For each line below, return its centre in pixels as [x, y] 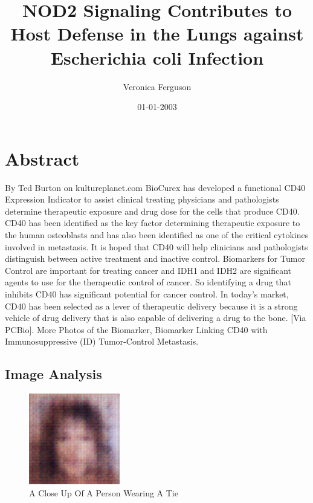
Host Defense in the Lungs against [157, 34]
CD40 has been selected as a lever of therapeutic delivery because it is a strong [151, 306]
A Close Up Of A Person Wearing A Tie [104, 492]
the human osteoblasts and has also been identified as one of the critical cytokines [157, 235]
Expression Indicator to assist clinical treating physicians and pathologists [142, 199]
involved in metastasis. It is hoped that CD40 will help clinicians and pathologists [156, 246]
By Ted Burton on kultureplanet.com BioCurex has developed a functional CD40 [155, 187]
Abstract [42, 158]
